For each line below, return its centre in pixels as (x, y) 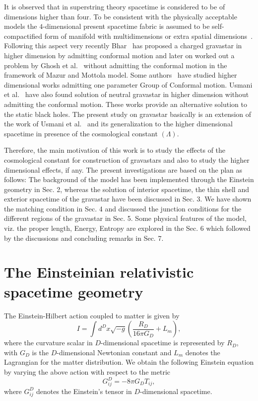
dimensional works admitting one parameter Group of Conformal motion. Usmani (128, 84)
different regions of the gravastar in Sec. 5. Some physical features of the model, (125, 218)
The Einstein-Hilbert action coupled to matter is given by (92, 315)
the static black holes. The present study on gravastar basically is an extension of (128, 114)
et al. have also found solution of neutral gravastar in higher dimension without (127, 94)
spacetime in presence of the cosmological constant (81, 133)
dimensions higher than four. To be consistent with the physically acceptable (121, 16)
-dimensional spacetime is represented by (162, 343)
